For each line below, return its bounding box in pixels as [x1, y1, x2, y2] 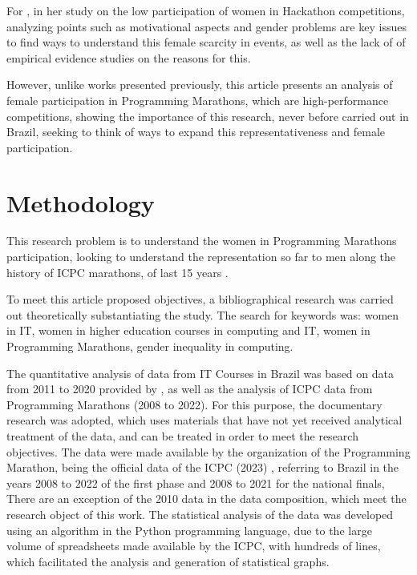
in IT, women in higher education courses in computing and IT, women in [6, 322, 370, 339]
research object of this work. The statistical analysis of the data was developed [6, 505, 394, 522]
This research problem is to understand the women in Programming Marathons [6, 232, 397, 249]
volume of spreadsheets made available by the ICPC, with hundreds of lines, [6, 537, 381, 554]
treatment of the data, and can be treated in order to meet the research [6, 428, 358, 444]
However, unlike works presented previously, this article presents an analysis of [6, 76, 393, 93]
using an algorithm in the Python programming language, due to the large [6, 521, 372, 538]
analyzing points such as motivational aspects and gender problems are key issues [6, 18, 407, 34]
